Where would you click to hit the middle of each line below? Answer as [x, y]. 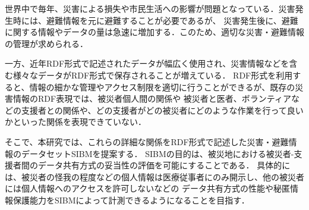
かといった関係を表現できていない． [75, 122]
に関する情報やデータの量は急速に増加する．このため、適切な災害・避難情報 [154, 32]
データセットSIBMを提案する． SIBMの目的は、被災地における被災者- [157, 153]
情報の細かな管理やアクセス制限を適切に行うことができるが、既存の [162, 87]
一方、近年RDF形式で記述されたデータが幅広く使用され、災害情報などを [147, 63]
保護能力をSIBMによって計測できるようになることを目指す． [131, 200]
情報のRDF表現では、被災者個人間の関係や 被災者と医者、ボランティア [152, 98]
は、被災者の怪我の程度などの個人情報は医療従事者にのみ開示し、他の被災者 [154, 176]
